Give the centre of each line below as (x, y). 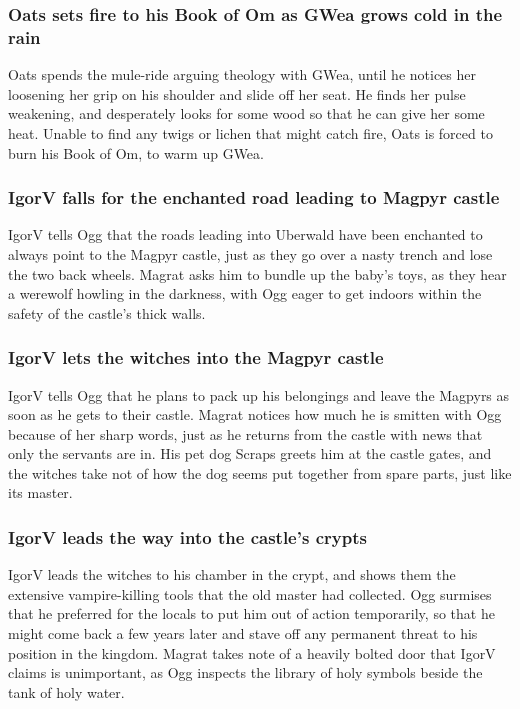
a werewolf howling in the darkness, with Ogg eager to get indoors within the (245, 293)
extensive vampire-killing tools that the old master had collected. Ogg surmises (250, 593)
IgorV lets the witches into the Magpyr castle (196, 357)
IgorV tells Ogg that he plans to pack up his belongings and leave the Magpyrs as (259, 394)
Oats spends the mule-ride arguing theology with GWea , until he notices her (242, 74)
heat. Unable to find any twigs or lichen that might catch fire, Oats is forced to (250, 132)
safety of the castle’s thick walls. (107, 312)
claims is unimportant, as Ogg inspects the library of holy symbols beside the (245, 672)
